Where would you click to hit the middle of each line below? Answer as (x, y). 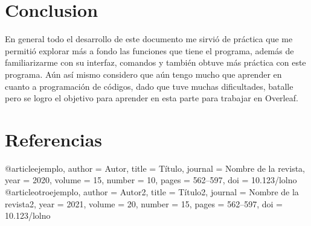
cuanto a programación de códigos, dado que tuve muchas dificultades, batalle (149, 86)
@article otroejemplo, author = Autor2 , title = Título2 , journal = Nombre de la (152, 192)
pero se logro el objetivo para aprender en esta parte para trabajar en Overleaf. (152, 98)
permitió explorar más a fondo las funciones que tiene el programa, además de (149, 50)
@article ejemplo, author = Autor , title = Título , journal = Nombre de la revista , (155, 168)
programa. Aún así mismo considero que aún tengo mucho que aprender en (143, 74)
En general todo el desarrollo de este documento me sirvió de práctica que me (149, 39)
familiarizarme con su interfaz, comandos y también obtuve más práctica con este (155, 62)
